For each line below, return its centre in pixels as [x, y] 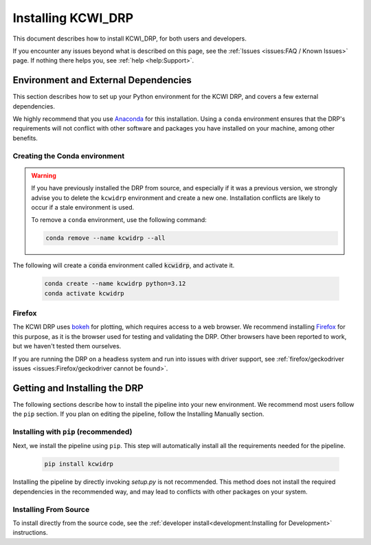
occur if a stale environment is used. [83, 207]
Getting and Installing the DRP [78, 388]
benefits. [25, 138]
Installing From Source [51, 509]
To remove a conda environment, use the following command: [119, 220]
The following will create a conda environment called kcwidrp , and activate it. [124, 265]
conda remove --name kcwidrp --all [105, 238]
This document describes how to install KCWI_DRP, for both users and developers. [130, 38]
